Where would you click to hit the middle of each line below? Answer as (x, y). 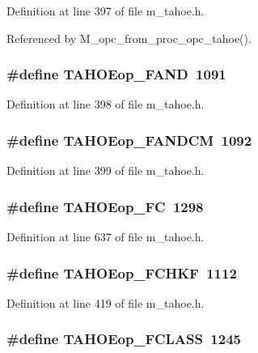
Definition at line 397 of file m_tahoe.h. (106, 11)
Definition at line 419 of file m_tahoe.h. (106, 302)
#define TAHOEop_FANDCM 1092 (129, 140)
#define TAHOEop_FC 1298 (105, 206)
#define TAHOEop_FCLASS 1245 (124, 339)
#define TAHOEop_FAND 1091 (116, 74)
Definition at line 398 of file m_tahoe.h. (106, 104)
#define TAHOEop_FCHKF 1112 (122, 272)
